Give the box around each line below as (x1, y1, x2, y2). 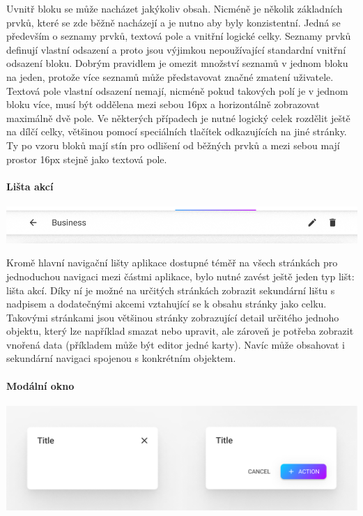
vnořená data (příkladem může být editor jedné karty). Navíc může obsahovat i (6, 337, 345, 351)
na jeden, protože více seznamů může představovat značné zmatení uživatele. (6, 69, 334, 84)
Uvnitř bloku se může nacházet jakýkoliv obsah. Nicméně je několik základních (6, 1, 343, 15)
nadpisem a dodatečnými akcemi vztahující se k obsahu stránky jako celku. (6, 296, 327, 311)
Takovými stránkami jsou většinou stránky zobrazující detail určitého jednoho (6, 310, 339, 324)
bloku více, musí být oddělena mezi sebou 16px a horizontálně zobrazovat (6, 97, 320, 112)
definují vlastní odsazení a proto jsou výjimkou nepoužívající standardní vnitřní (6, 42, 346, 56)
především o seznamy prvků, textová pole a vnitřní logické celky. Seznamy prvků (6, 29, 351, 43)
